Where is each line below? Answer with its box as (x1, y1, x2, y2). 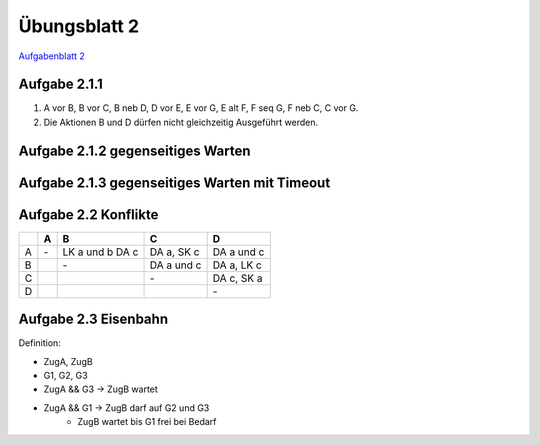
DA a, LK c (212, 258, 262, 272)
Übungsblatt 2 (18, 15, 140, 37)
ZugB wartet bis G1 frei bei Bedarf (77, 416, 217, 428)
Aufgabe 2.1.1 (18, 76, 104, 93)
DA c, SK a (212, 271, 263, 285)
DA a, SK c (149, 245, 200, 259)
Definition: (18, 337, 62, 349)
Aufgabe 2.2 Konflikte (18, 206, 159, 223)
